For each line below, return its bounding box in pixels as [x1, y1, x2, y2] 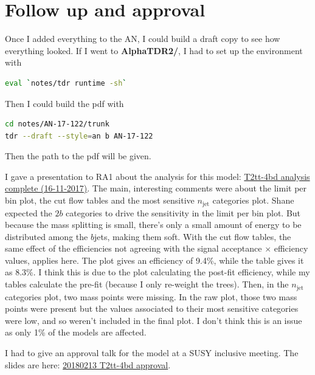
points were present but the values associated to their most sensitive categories [5, 302, 299, 315]
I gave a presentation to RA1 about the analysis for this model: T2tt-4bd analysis [5, 170, 310, 182]
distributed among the [5, 230, 88, 243]
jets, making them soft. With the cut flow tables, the [94, 230, 291, 243]
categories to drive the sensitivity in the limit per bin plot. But [66, 206, 301, 219]
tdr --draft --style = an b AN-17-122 [5, 131, 153, 140]
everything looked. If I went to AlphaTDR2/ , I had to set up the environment [5, 44, 303, 57]
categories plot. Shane [212, 194, 294, 207]
